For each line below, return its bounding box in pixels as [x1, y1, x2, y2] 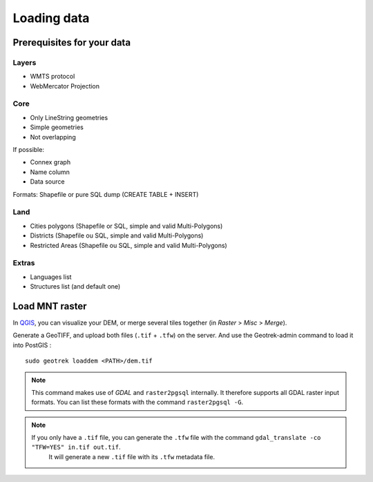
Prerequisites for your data [12, 37, 131, 48]
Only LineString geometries [30, 113, 108, 122]
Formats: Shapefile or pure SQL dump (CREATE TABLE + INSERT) [12, 190, 199, 198]
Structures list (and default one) [30, 282, 121, 291]
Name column [30, 168, 70, 176]
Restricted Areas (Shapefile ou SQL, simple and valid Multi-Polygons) [30, 241, 227, 249]
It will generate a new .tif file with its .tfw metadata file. [48, 452, 216, 461]
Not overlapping [30, 133, 76, 141]
